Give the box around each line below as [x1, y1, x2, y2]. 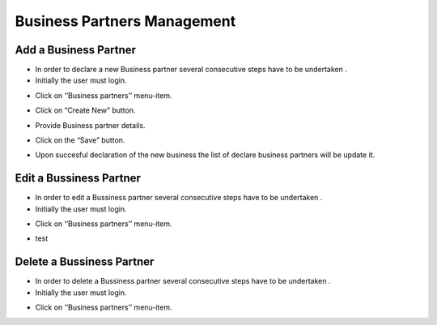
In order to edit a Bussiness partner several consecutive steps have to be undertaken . [35, 193, 323, 203]
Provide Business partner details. [35, 120, 146, 130]
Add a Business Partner [15, 43, 137, 57]
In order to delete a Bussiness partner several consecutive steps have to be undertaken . [35, 276, 331, 286]
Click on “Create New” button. [35, 105, 136, 115]
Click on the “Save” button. [35, 135, 125, 145]
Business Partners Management [15, 12, 236, 30]
